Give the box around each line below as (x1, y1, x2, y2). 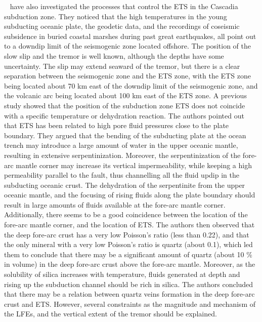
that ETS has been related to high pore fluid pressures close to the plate (4, 120, 229, 131)
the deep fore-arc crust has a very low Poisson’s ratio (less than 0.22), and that (4, 229, 249, 239)
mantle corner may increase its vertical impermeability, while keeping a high (16, 159, 252, 170)
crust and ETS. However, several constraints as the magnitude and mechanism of (4, 298, 255, 309)
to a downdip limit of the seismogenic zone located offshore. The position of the (4, 41, 251, 51)
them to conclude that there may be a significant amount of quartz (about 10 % (4, 249, 252, 259)
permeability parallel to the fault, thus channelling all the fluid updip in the (4, 170, 239, 180)
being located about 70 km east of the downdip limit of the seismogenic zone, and (4, 80, 258, 91)
